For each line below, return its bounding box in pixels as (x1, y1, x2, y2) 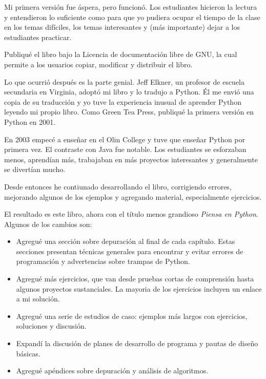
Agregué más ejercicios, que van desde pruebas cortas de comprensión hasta (16, 273, 254, 284)
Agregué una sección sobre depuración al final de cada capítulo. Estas (16, 236, 235, 247)
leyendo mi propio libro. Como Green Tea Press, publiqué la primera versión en (4, 106, 254, 117)
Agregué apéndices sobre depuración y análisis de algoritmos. (16, 365, 209, 376)
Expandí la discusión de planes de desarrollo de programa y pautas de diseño (16, 338, 258, 349)
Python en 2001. (4, 116, 56, 127)
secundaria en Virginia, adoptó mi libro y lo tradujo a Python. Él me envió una (4, 86, 254, 97)
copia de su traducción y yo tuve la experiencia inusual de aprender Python (4, 96, 241, 107)
